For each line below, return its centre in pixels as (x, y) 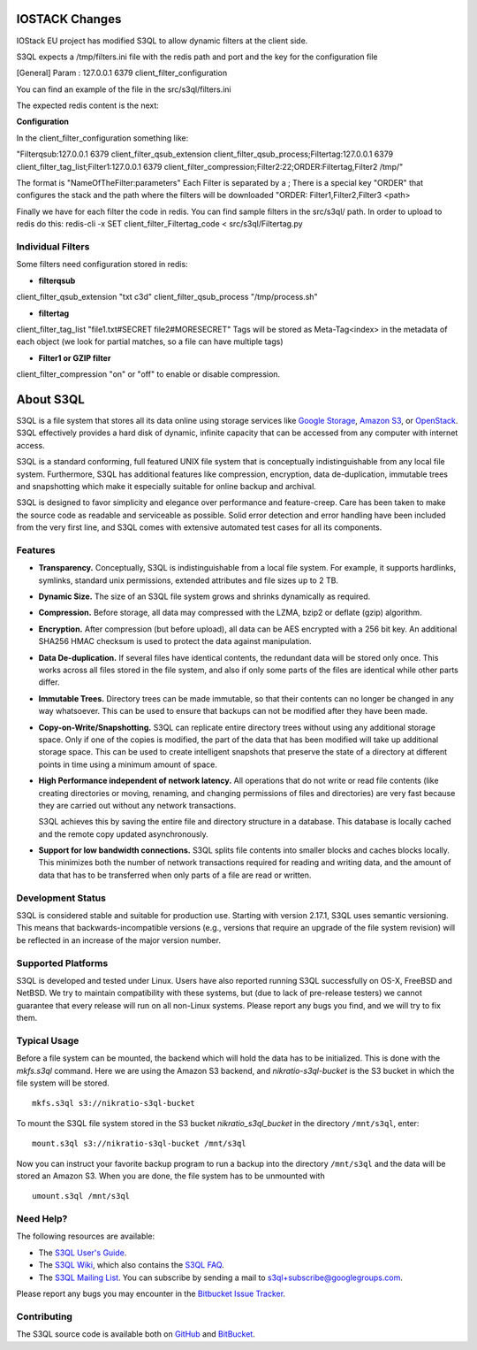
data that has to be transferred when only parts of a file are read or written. (175, 875)
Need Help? (42, 1219)
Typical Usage (48, 1040)
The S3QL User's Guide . (83, 1253)
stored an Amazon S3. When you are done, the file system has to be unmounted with (171, 1176)
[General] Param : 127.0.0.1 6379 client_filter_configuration (122, 73)
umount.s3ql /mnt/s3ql (81, 1196)
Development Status (61, 898)
